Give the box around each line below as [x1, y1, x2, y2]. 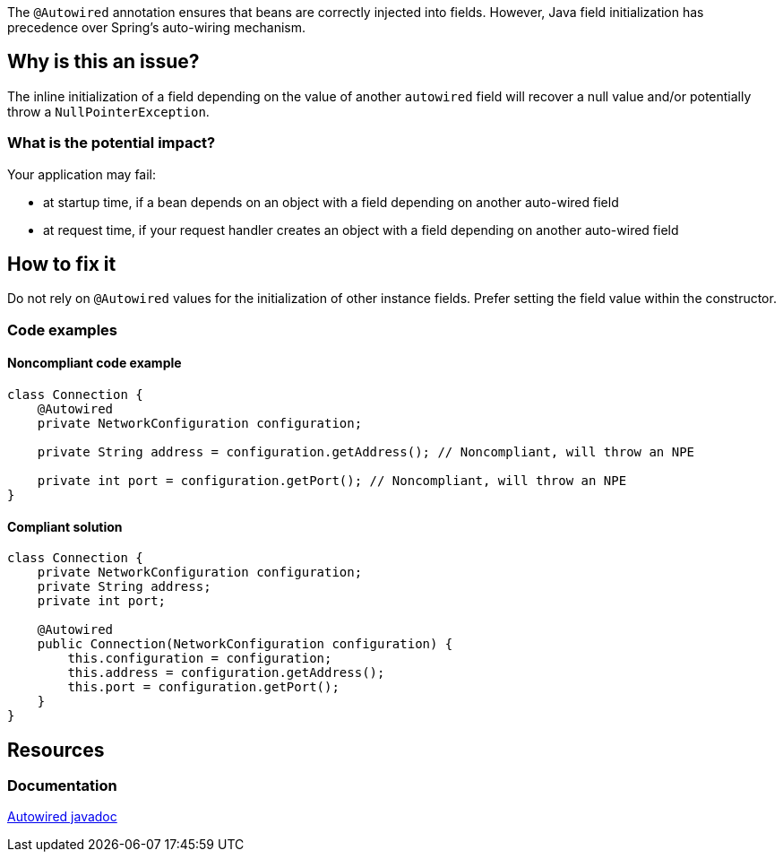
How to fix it [7, 253, 116, 276]
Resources [7, 738, 105, 761]
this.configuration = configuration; [67, 651, 332, 666]
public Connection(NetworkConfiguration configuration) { [37, 637, 453, 652]
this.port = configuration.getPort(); [67, 680, 340, 695]
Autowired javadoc [7, 809, 117, 825]
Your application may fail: [7, 166, 157, 182]
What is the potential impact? [7, 134, 216, 152]
